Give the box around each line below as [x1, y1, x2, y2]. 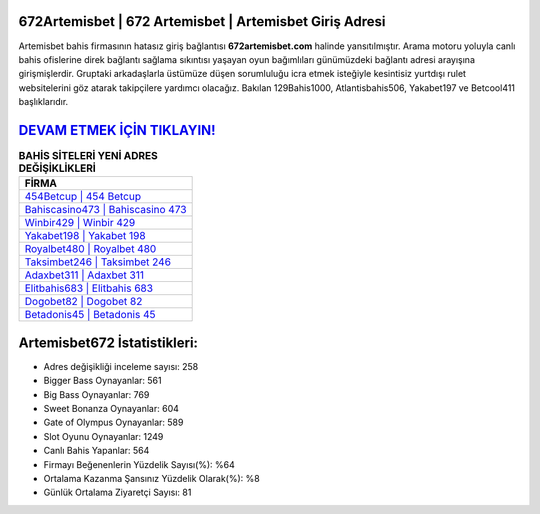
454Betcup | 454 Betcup [24, 190, 142, 204]
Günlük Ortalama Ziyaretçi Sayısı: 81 [43, 486, 192, 499]
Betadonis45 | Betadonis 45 [24, 308, 156, 322]
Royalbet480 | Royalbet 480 [24, 242, 157, 256]
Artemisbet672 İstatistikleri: [18, 334, 199, 351]
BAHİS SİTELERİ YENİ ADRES [18, 149, 159, 163]
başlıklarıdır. [18, 96, 69, 108]
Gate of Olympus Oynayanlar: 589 [43, 416, 184, 429]
